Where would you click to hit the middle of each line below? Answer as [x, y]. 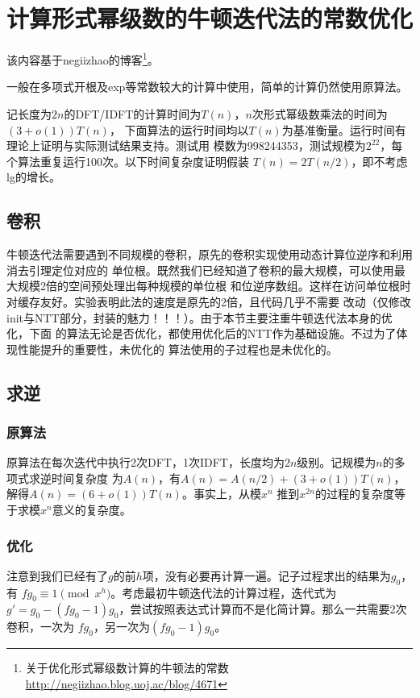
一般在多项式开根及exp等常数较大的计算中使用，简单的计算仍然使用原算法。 [207, 87]
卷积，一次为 [40, 627]
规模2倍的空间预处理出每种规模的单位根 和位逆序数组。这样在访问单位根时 [214, 286]
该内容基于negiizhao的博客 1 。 [83, 58]
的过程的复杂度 [354, 494]
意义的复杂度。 [91, 510]
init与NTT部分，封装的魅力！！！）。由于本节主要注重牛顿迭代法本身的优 [200, 317]
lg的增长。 [33, 177]
